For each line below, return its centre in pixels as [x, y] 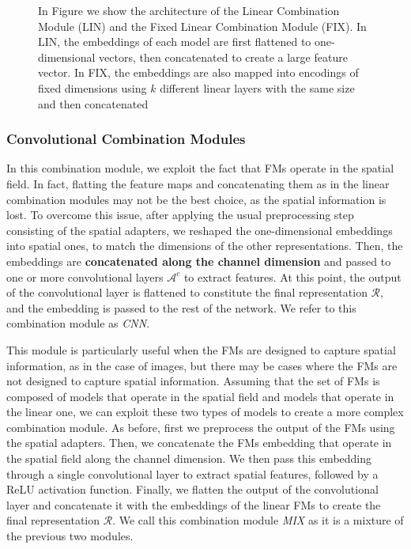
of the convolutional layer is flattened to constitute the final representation [187, 292]
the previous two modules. [70, 536]
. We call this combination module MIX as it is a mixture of [258, 520]
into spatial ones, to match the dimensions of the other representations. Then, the [205, 246]
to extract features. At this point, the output [292, 276]
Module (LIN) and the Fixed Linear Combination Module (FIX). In [202, 26]
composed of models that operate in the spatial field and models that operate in [200, 396]
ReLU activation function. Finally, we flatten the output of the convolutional [192, 489]
